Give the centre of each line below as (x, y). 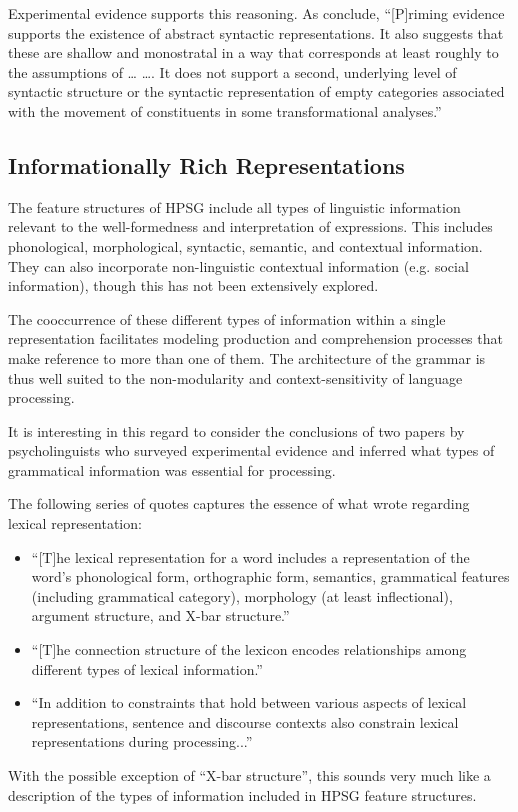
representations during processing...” (142, 741)
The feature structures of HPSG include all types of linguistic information (234, 206)
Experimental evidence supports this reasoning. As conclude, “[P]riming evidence (256, 13)
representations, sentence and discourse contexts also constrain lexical (245, 721)
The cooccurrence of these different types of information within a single (227, 318)
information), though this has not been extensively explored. (193, 285)
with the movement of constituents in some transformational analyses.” (225, 110)
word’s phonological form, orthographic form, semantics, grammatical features (270, 576)
